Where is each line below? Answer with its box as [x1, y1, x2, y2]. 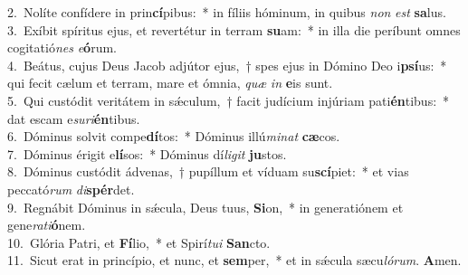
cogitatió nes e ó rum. [7, 38, 117, 57]
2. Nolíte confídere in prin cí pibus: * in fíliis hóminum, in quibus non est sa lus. [7, 3, 446, 21]
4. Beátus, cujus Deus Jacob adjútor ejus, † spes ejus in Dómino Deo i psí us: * [7, 55, 447, 74]
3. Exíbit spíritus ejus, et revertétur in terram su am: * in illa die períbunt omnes [7, 20, 461, 39]
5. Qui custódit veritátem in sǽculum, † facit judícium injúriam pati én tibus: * [7, 90, 450, 109]
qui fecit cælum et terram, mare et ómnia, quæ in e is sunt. [7, 73, 333, 92]
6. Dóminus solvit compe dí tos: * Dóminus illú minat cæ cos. [7, 127, 340, 146]
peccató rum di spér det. [7, 179, 135, 198]
